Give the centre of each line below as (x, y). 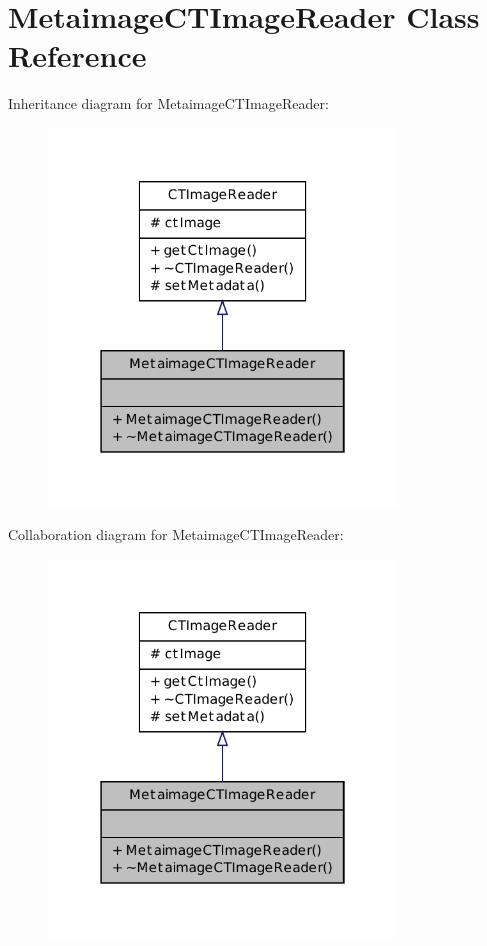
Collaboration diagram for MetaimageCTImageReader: (176, 534)
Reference (77, 55)
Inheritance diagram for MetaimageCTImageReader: (168, 103)
